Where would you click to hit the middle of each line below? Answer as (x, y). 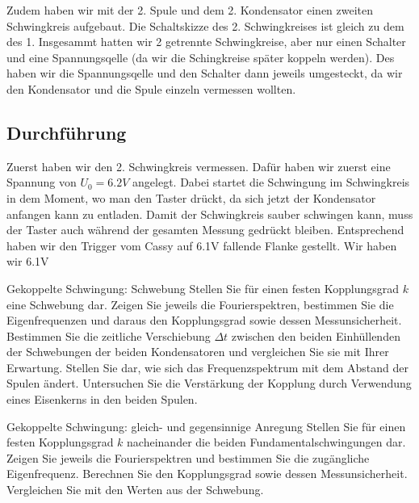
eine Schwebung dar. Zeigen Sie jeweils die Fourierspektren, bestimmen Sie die (200, 304)
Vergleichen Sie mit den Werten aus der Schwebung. (135, 490)
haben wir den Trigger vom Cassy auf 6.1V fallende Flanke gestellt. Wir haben (202, 245)
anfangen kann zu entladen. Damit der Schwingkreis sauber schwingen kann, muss (210, 214)
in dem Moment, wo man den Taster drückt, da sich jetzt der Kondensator (191, 197)
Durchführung (67, 132)
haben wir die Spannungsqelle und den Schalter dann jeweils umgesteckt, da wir (205, 73)
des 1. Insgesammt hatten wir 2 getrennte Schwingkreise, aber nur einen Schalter (206, 42)
